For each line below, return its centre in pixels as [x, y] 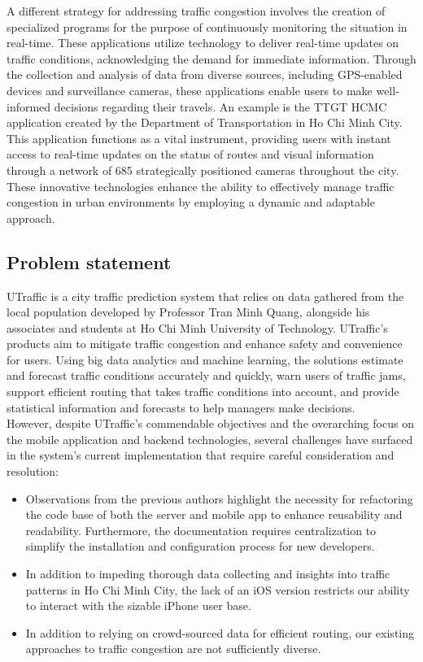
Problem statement [89, 261]
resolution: [33, 471]
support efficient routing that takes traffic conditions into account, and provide [203, 392]
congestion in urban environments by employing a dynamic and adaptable [191, 202]
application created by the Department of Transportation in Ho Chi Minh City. [205, 122]
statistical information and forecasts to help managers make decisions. [181, 407]
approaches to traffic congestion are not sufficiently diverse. [173, 649]
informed [29, 106]
